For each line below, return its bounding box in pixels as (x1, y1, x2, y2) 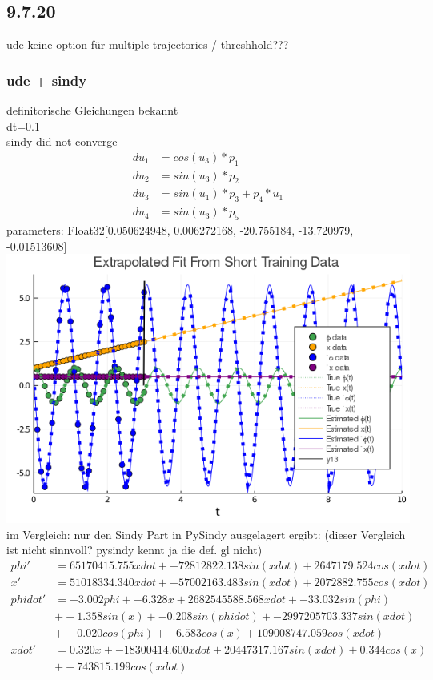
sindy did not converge (6, 133, 118, 150)
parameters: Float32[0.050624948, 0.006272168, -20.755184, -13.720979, (6, 222, 354, 239)
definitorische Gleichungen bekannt (6, 102, 178, 119)
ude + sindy (6, 70, 87, 90)
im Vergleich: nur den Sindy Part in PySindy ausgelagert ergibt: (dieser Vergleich (6, 525, 406, 542)
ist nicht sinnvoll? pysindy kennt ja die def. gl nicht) (6, 541, 263, 558)
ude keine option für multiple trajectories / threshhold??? (6, 36, 289, 53)
